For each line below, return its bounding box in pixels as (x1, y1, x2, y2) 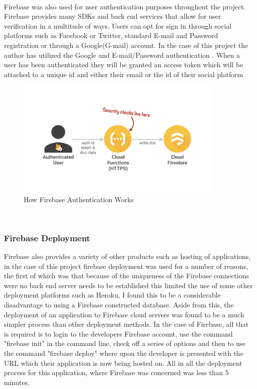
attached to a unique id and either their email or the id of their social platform (4, 69, 243, 79)
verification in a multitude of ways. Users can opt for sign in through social (4, 20, 232, 31)
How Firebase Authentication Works (24, 194, 134, 204)
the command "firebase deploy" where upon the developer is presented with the (4, 347, 244, 358)
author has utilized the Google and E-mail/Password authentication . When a (4, 49, 240, 60)
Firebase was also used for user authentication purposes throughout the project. (4, 1, 246, 11)
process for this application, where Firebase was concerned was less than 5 (4, 367, 229, 378)
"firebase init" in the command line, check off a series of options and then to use (4, 338, 246, 348)
